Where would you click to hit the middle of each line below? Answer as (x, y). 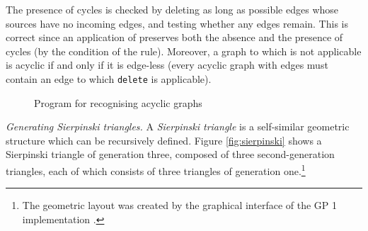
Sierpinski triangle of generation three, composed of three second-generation (170, 154)
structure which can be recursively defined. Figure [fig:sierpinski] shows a (164, 140)
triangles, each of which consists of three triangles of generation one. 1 (156, 170)
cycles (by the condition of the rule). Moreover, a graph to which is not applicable (184, 51)
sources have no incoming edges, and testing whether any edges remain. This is (177, 23)
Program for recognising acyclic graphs (118, 102)
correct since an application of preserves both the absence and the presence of (174, 37)
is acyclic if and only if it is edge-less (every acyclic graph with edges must (167, 65)
